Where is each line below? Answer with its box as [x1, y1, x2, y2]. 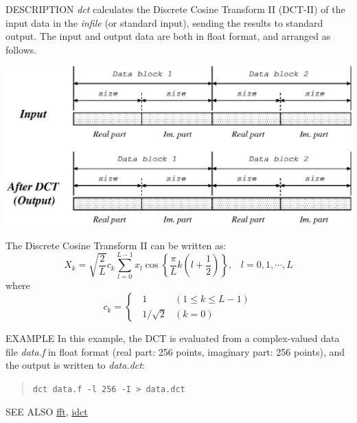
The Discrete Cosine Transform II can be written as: [5, 238, 227, 252]
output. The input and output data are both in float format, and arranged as [5, 29, 331, 43]
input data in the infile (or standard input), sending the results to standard [5, 15, 323, 30]
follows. [5, 42, 37, 56]
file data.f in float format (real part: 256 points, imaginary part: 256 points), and [5, 344, 345, 358]
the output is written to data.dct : [5, 358, 145, 372]
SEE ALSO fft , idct [5, 404, 88, 418]
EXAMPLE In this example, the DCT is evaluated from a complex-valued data [5, 331, 340, 345]
